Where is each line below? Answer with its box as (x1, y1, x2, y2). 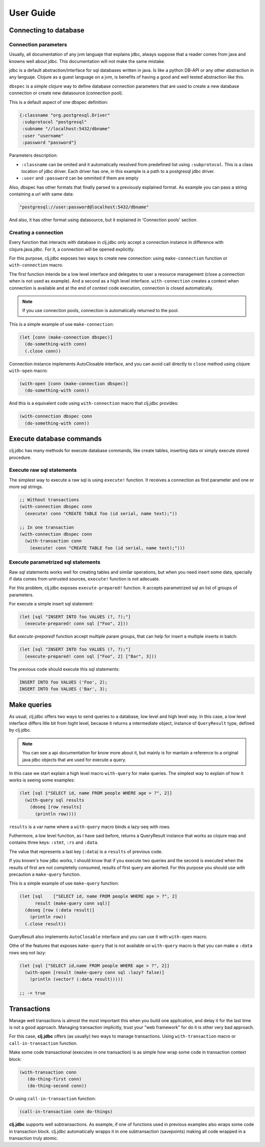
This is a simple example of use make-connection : (9, 321, 114, 327)
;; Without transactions (19, 497, 79, 503)
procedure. (9, 455, 32, 460)
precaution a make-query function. (9, 871, 81, 877)
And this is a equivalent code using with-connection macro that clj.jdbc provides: (9, 401, 179, 406)
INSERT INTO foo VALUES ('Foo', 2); (19, 679, 108, 685)
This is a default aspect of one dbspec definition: (9, 99, 108, 105)
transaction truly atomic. (9, 1135, 58, 1141)
